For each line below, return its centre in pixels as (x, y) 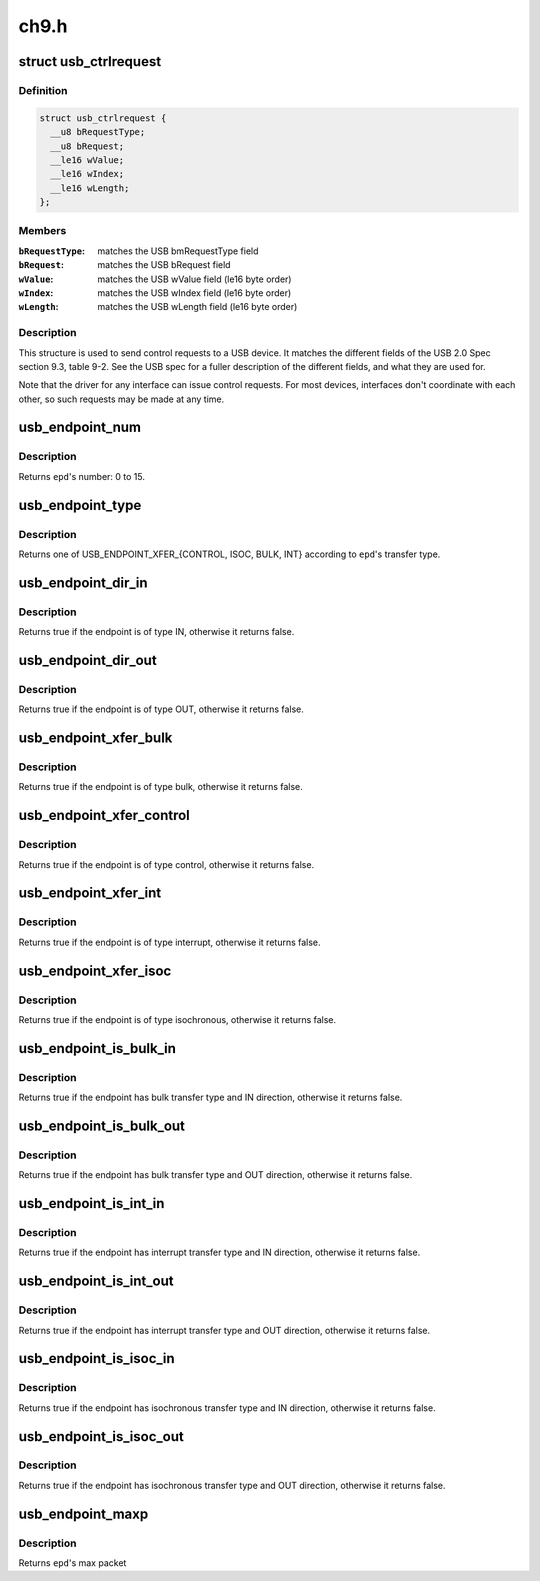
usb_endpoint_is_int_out (96, 1281)
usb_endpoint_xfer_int (90, 893)
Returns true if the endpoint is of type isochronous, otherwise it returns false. (177, 1019)
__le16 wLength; (90, 188)
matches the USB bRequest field (164, 265)
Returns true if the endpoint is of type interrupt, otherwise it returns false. (169, 942)
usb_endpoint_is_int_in (91, 1203)
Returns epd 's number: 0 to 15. (81, 476)
